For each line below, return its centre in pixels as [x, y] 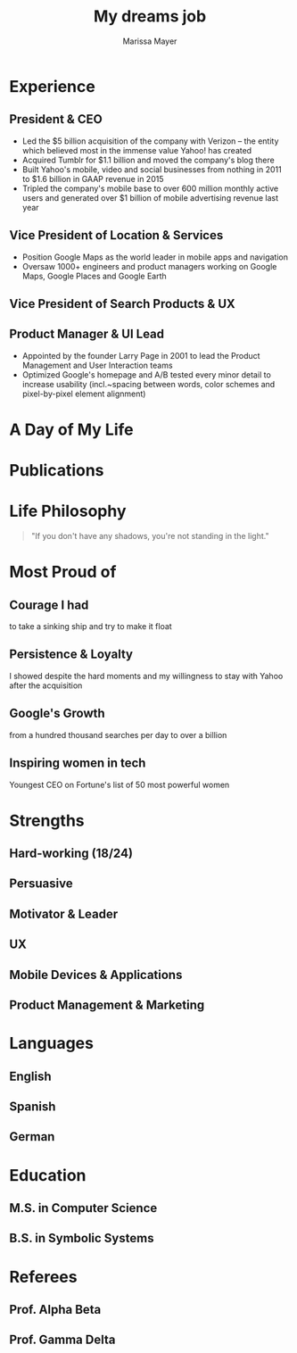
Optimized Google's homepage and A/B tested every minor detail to [147, 374]
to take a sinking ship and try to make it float [91, 627]
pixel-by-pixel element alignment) [84, 394]
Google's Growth [57, 714]
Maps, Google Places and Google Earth [94, 276]
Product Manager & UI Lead [87, 334]
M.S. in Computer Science [83, 1208]
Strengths [47, 821]
